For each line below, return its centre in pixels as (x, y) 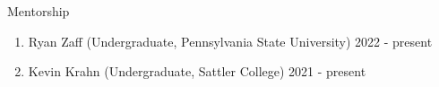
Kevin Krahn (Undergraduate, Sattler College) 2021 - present (197, 71)
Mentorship (39, 11)
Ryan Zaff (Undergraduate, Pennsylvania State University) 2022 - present (230, 41)
